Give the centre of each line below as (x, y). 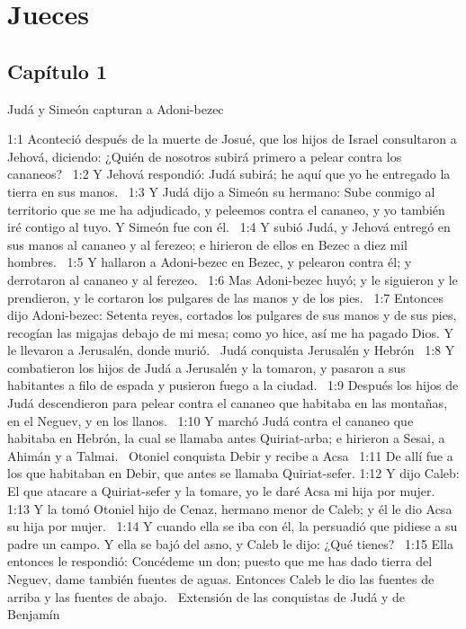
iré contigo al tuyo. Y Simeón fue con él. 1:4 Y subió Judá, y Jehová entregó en (229, 227)
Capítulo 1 (58, 71)
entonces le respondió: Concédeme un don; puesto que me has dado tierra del (220, 561)
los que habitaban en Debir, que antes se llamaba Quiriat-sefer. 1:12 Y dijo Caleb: (233, 473)
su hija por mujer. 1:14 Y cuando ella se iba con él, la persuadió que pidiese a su (233, 526)
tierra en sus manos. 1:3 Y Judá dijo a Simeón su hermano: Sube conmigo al (221, 191)
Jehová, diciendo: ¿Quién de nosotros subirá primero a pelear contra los (205, 156)
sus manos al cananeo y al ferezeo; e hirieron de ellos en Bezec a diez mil (208, 244)
